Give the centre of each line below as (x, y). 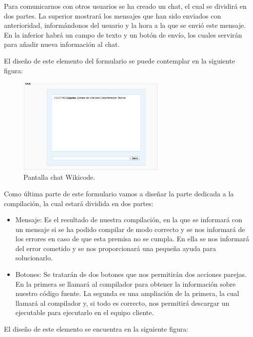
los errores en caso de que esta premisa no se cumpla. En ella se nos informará (132, 239)
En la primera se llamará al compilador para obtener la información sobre (126, 284)
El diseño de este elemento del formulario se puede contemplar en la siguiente (119, 60)
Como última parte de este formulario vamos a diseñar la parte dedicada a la (119, 193)
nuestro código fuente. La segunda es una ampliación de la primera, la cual (127, 293)
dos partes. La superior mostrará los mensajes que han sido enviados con (113, 15)
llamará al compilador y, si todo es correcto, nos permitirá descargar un (122, 303)
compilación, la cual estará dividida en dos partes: (79, 203)
